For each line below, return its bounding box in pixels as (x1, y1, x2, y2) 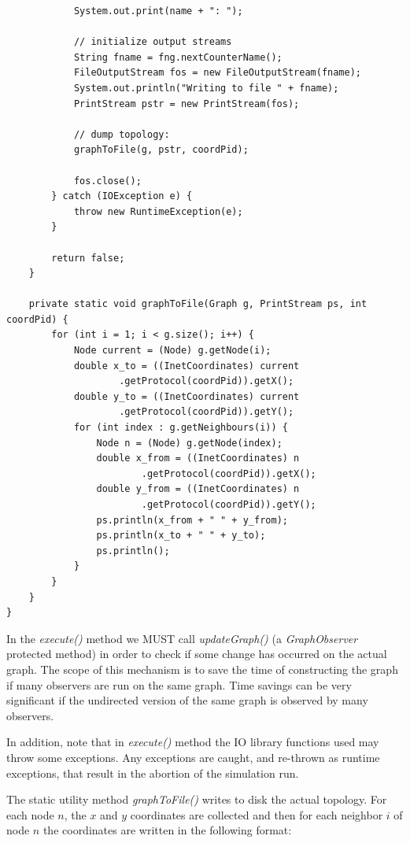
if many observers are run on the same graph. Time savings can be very (6, 676, 352, 693)
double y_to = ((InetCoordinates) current (73, 390, 300, 402)
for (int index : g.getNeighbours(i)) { (73, 422, 288, 434)
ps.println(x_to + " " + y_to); (96, 530, 266, 542)
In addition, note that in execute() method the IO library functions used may (6, 734, 379, 750)
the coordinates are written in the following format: (42, 822, 292, 838)
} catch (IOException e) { (51, 190, 193, 202)
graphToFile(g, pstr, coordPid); (73, 144, 249, 156)
